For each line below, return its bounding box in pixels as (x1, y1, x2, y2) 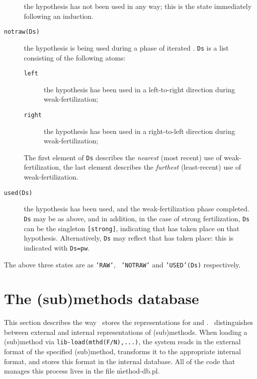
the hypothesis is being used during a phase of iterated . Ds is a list (24, 42, 229, 53)
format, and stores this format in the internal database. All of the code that (4, 356, 235, 366)
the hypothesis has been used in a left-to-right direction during (44, 84, 235, 94)
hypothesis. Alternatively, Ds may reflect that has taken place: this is (24, 233, 234, 243)
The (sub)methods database (4, 288, 199, 309)
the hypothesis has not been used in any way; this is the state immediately (24, 1, 252, 11)
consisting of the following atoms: (24, 52, 126, 63)
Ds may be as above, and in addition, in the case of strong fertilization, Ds (24, 213, 250, 223)
